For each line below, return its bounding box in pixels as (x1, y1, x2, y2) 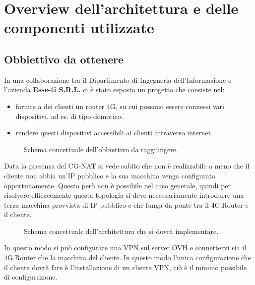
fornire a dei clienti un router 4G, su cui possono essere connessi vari (15, 101, 224, 111)
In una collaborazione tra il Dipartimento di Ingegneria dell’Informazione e (4, 74, 232, 85)
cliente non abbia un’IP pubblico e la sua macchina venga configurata (4, 170, 216, 180)
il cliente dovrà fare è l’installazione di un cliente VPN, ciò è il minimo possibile (4, 262, 247, 272)
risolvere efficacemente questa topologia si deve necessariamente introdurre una (4, 190, 244, 200)
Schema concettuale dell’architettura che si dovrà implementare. (24, 226, 219, 236)
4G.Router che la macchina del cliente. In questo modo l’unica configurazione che (4, 252, 251, 263)
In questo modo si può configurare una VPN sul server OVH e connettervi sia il (4, 242, 247, 253)
